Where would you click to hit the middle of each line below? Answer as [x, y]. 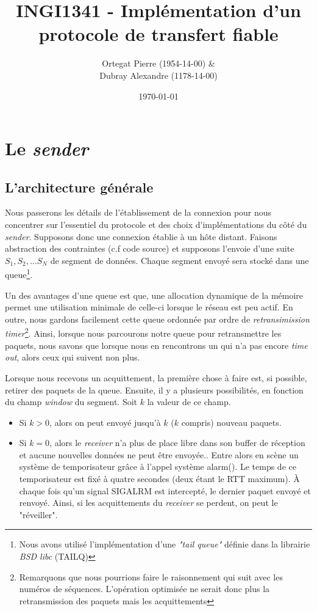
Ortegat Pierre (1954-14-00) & [158, 63]
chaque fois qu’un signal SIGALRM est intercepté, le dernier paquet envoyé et [165, 490]
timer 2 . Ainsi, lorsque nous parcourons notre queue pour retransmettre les [143, 332]
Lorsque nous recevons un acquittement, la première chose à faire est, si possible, [156, 377]
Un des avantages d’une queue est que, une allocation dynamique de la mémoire [154, 295]
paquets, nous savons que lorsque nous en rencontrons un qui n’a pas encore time [156, 345]
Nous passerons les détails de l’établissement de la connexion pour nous [138, 212]
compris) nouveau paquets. [231, 422]
